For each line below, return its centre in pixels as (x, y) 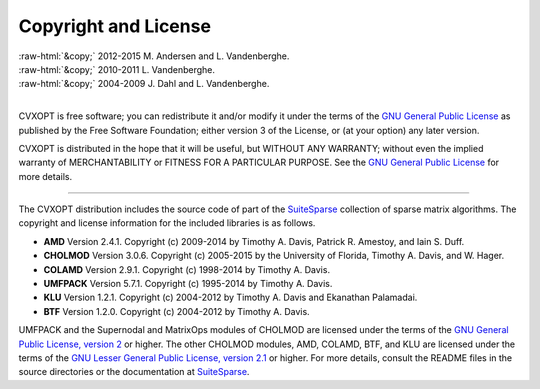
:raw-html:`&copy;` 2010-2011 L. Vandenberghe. (116, 69)
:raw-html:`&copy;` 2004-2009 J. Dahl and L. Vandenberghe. (144, 84)
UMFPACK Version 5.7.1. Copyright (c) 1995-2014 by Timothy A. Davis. (188, 284)
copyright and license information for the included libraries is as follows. (167, 223)
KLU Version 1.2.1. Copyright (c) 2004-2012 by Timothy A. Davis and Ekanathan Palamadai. (230, 297)
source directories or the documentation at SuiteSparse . (134, 372)
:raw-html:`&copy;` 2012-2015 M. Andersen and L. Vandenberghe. (154, 56)
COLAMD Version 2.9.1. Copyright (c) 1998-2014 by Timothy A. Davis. (186, 269)
